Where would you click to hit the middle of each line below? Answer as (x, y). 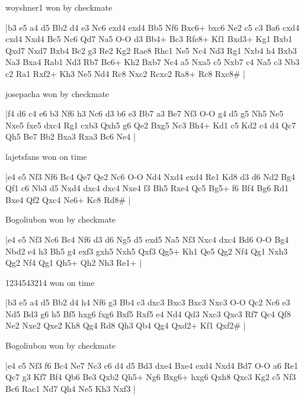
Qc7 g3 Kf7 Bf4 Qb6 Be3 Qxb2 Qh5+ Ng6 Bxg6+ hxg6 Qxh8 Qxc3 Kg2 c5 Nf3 (151, 377)
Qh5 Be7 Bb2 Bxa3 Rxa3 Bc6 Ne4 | (71, 136)
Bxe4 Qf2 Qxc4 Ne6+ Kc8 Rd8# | (68, 199)
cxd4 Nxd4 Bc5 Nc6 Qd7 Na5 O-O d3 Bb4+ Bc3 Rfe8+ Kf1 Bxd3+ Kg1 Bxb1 (149, 39)
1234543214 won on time (50, 282)
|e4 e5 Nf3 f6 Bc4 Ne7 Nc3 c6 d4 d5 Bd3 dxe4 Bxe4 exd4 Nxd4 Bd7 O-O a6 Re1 (152, 365)
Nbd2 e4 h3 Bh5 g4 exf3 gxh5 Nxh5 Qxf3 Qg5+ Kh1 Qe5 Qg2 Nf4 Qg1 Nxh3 (147, 251)
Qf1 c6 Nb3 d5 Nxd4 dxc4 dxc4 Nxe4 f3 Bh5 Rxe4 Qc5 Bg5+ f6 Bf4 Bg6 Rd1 (147, 188)
